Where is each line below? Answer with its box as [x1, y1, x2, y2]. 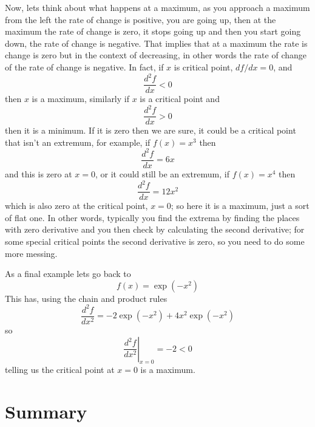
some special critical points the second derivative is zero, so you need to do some [5, 234, 305, 247]
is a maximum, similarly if [32, 92, 129, 105]
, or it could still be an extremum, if [95, 168, 230, 180]
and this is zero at [5, 168, 72, 180]
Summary [5, 399, 87, 424]
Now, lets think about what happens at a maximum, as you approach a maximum [5, 1, 310, 13]
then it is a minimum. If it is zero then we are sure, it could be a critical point [5, 124, 296, 137]
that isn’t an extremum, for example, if [5, 135, 151, 148]
